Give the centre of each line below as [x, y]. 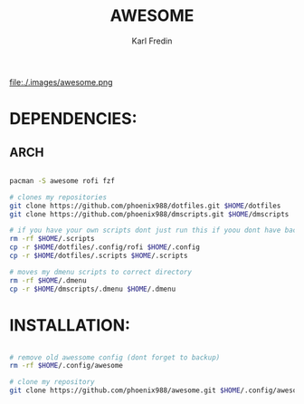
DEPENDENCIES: [73, 119]
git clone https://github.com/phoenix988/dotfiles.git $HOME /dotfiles [145, 206]
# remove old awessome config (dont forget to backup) [115, 357]
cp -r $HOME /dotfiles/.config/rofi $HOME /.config [105, 247]
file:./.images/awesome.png [61, 82]
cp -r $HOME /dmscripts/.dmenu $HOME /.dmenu [93, 289]
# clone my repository [52, 382]
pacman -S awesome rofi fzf [62, 181]
